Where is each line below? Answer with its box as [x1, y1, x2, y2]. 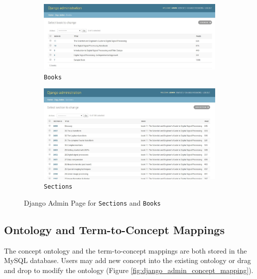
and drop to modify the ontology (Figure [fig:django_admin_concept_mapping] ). [4, 265, 254, 275]
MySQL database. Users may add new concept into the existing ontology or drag [4, 255, 251, 266]
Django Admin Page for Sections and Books [24, 197, 161, 208]
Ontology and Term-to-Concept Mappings [4, 222, 225, 237]
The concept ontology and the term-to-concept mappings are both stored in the [4, 245, 247, 256]
